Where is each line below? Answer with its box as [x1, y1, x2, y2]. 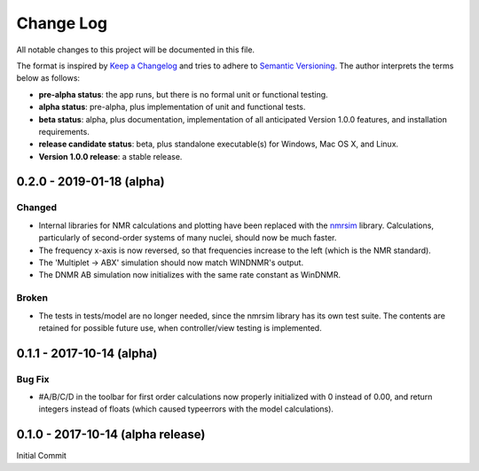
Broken [16, 292, 49, 304]
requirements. [38, 126, 90, 137]
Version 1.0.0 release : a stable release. [38, 151, 183, 161]
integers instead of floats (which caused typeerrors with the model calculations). [38, 404, 334, 414]
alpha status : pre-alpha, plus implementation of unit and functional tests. [38, 102, 306, 113]
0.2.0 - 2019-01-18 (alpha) [16, 174, 165, 190]
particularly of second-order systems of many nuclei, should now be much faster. [38, 232, 337, 243]
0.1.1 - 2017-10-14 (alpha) [16, 346, 158, 361]
